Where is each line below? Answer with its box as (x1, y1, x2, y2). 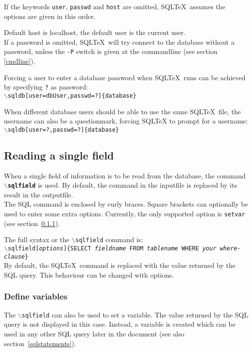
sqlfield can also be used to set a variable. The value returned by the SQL (21, 309, 249, 319)
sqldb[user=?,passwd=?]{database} (7, 126, 119, 133)
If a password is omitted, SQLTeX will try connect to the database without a (4, 36, 235, 47)
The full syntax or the (4, 234, 69, 245)
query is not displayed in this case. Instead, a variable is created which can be (4, 319, 235, 329)
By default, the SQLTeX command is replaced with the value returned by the (4, 260, 235, 270)
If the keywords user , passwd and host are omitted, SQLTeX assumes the (4, 1, 225, 11)
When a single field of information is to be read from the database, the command (4, 170, 246, 180)
